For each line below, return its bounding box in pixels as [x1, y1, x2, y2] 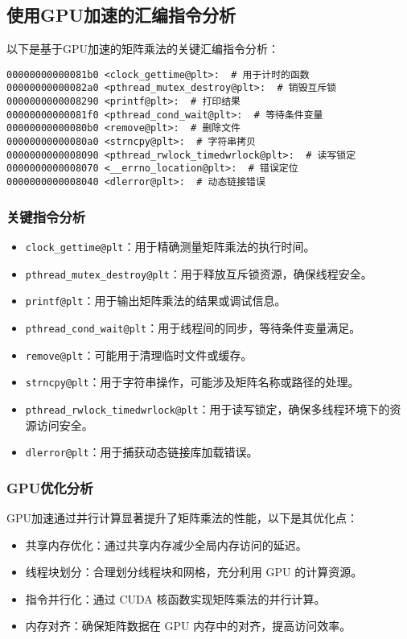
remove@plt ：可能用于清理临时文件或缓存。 [25, 346, 253, 363]
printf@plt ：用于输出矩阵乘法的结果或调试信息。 [25, 292, 286, 309]
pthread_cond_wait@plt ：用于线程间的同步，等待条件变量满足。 [25, 319, 361, 336]
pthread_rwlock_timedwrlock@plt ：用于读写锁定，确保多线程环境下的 [25, 400, 390, 417]
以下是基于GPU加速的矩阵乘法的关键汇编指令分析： [6, 40, 280, 57]
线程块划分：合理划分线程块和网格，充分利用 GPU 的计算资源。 [25, 563, 363, 580]
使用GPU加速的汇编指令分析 [6, 2, 236, 27]
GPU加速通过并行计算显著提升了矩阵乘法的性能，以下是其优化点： [6, 509, 359, 526]
